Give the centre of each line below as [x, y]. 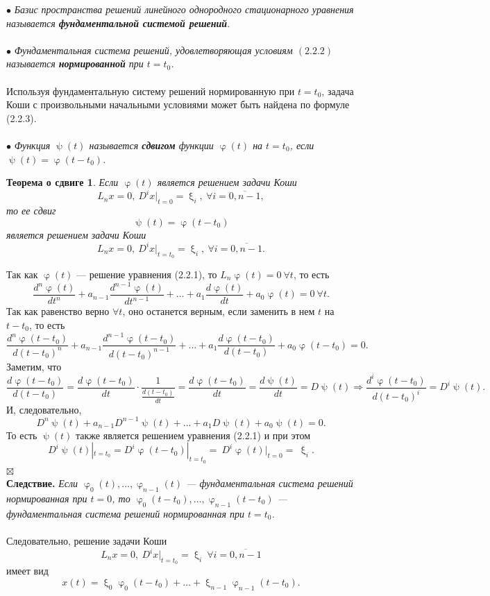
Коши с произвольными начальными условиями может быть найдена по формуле [178, 104]
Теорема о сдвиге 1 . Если [62, 182]
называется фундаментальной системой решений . [118, 23]
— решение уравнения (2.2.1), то [147, 274]
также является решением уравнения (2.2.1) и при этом [193, 435]
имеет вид [27, 571]
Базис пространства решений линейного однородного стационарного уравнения [184, 9]
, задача [338, 91]
